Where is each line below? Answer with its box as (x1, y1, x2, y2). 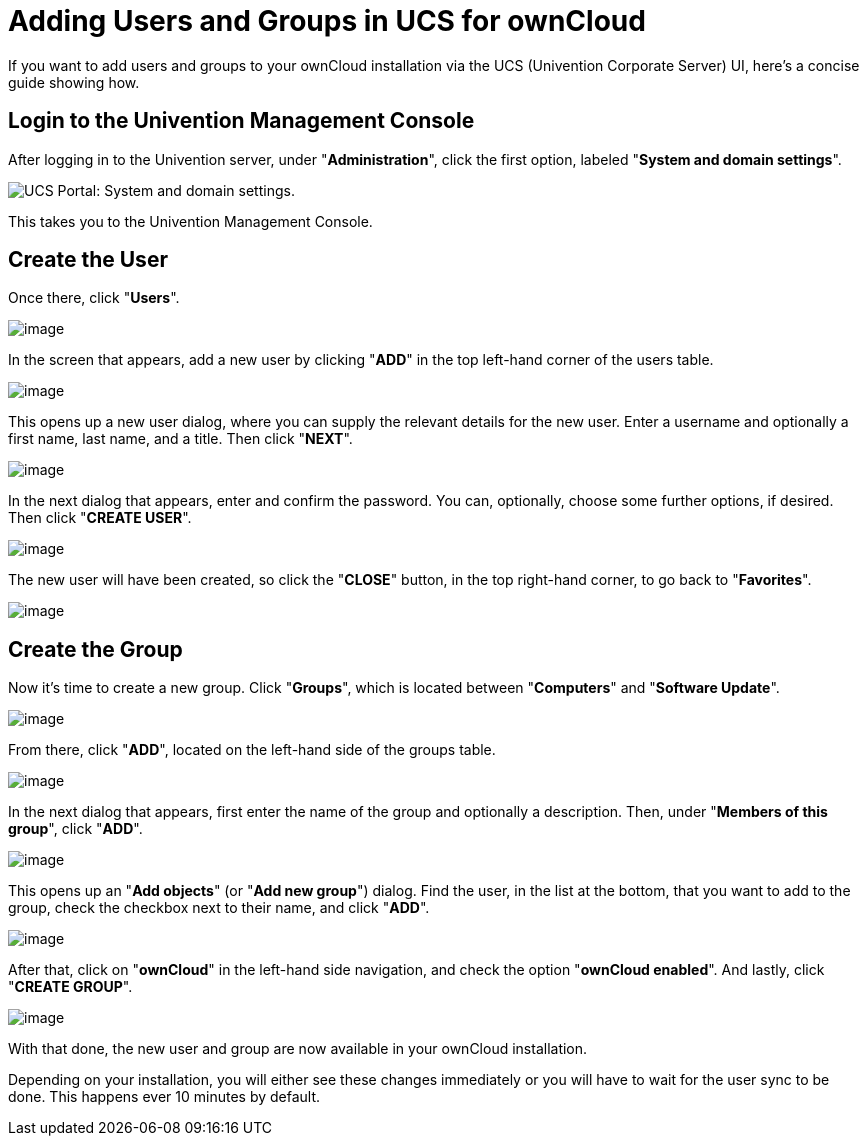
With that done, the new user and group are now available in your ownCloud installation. (8, 1040, 588, 1058)
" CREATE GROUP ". (8, 978, 133, 996)
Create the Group (8, 636, 183, 662)
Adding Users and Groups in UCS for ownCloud (8, 4, 646, 38)
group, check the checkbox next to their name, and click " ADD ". (8, 899, 430, 917)
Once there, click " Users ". (8, 289, 180, 307)
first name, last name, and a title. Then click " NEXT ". (8, 430, 353, 448)
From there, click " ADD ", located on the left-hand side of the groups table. (8, 741, 496, 759)
